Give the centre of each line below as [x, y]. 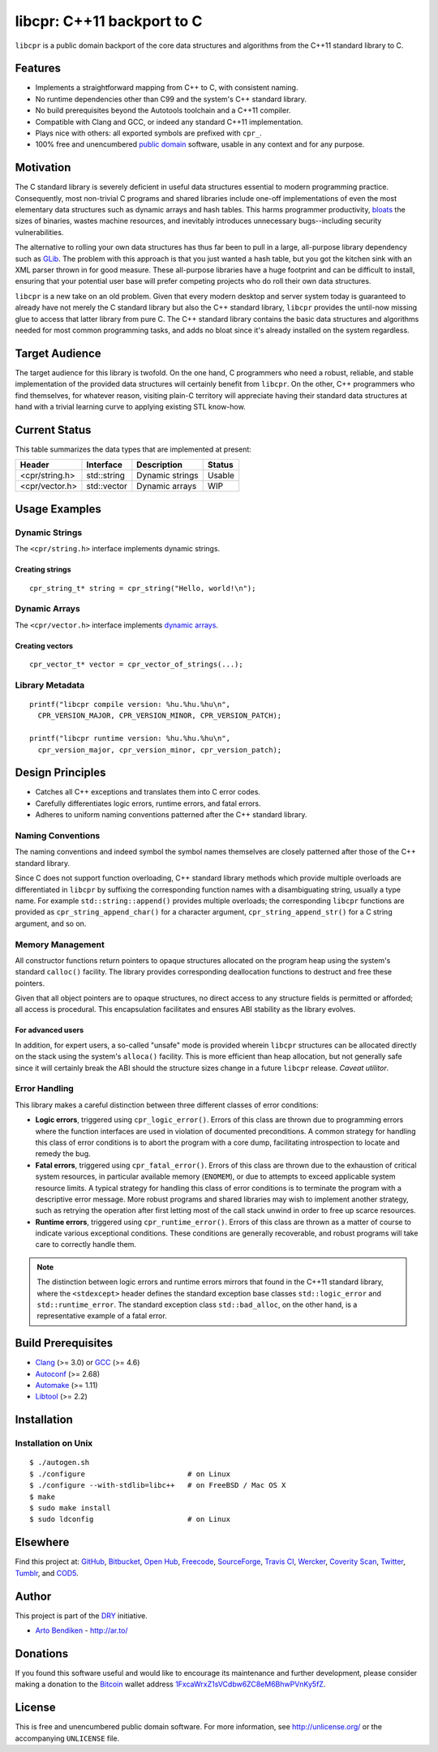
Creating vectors [44, 645]
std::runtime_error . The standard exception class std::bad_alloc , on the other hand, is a [197, 1304]
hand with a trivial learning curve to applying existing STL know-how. [131, 407]
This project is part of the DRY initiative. [81, 1615]
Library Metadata [50, 685]
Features [38, 69]
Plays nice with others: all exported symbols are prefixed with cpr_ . [149, 133]
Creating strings [43, 570]
